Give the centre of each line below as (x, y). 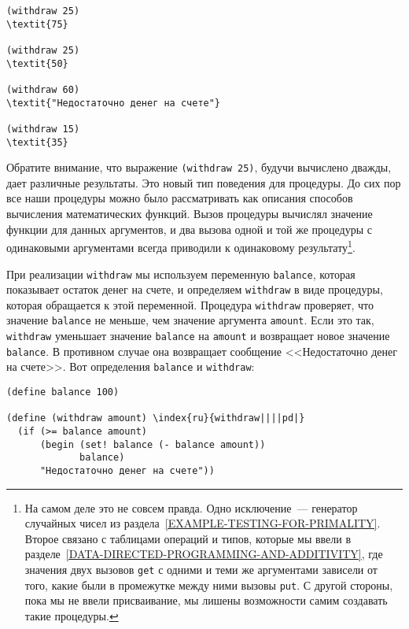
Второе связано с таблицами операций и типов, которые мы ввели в (188, 538)
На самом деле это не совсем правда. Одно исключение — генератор (191, 507)
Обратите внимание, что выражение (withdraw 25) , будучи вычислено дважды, (199, 167)
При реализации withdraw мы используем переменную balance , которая (181, 274)
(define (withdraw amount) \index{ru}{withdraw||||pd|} (156, 418)
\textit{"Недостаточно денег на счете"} (114, 103)
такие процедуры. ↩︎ (72, 615)
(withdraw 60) (43, 89)
